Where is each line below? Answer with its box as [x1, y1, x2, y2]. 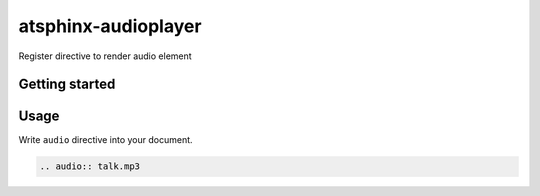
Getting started [18, 76, 116, 93]
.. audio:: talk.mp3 [39, 161, 140, 172]
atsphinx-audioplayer [18, 15, 202, 37]
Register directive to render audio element [18, 50, 192, 62]
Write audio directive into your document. [18, 134, 194, 146]
